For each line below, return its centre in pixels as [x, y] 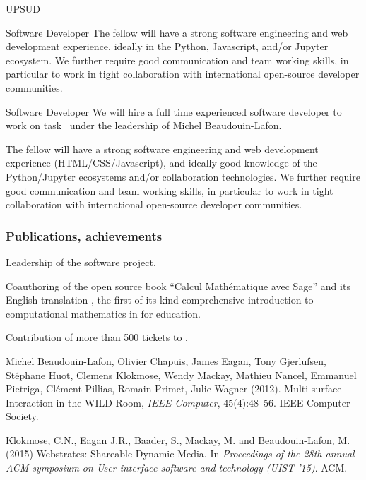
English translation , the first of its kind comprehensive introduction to [160, 300]
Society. [22, 416]
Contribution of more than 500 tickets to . [97, 337]
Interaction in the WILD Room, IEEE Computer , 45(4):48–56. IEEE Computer [178, 402]
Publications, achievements [84, 235]
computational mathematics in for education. [103, 313]
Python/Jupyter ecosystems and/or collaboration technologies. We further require [183, 176]
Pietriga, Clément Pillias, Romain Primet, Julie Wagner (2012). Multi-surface [174, 389]
